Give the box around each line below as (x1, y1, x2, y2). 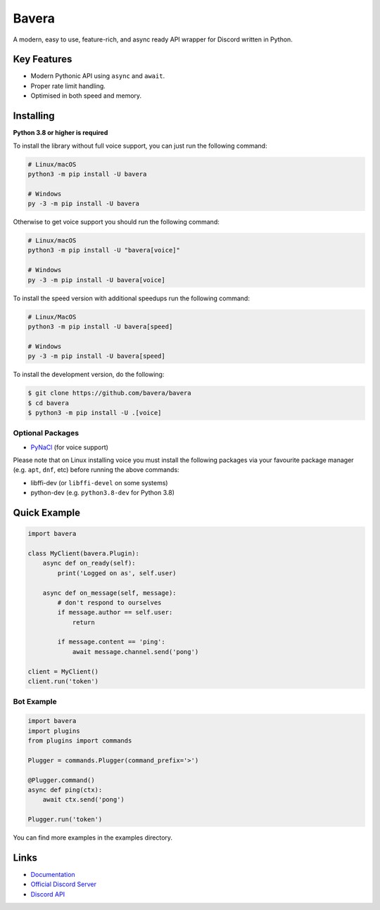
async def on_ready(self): (42, 559, 137, 568)
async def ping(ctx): (27, 786, 103, 794)
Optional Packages (13, 428, 80, 438)
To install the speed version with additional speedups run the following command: (13, 294, 250, 302)
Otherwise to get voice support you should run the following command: (13, 218, 220, 226)
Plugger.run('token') (27, 816, 103, 824)
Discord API (30, 890, 65, 898)
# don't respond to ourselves (57, 598, 162, 606)
